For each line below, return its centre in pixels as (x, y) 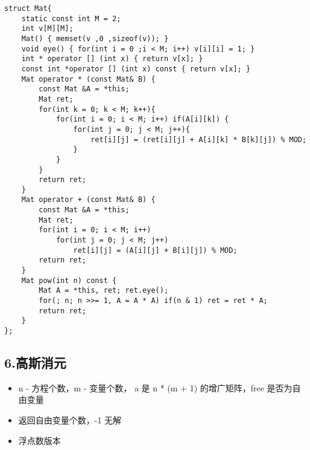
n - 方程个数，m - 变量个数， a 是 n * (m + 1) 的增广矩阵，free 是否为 (155, 387)
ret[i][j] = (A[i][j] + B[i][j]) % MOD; (155, 250)
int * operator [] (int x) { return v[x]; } (112, 59)
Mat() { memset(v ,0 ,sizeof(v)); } (95, 38)
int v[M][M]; (47, 29)
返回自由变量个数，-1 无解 (70, 420)
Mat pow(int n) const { (69, 280)
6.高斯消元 (35, 363)
